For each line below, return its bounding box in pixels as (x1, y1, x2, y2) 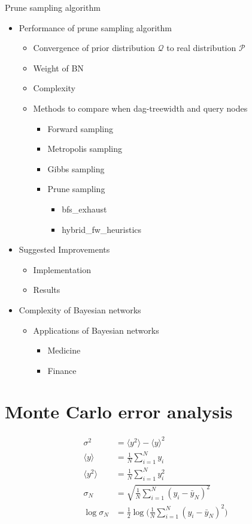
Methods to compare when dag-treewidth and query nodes (33, 101, 248, 114)
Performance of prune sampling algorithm (19, 21, 172, 34)
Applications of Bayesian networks (33, 324, 159, 336)
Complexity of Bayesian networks (19, 303, 141, 316)
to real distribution (166, 41, 236, 54)
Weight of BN (33, 61, 84, 74)
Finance (47, 364, 77, 376)
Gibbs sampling (47, 162, 105, 175)
